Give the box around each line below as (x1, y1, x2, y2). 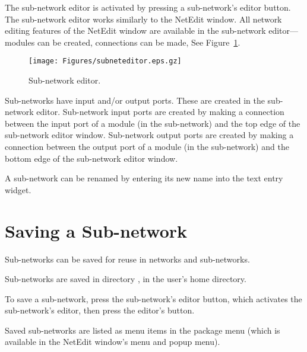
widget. (5, 183, 31, 196)
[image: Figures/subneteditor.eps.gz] (29, 57, 182, 66)
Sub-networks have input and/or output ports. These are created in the (5, 94, 265, 106)
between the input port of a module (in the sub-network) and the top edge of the (5, 117, 300, 129)
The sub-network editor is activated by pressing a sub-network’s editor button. (5, 1, 291, 13)
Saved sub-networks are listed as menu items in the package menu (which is (5, 324, 280, 336)
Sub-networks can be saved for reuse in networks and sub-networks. (5, 252, 250, 265)
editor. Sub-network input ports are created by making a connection (36, 105, 284, 118)
